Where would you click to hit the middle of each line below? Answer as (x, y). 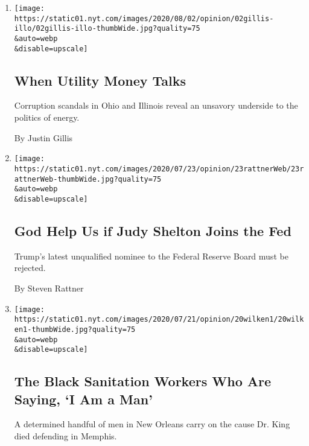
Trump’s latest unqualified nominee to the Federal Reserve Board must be (151, 256)
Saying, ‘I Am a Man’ (83, 399)
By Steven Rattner (49, 288)
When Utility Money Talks (100, 80)
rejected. (30, 268)
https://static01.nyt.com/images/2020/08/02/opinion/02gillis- (144, 18)
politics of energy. (47, 117)
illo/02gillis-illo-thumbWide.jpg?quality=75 (107, 29)
